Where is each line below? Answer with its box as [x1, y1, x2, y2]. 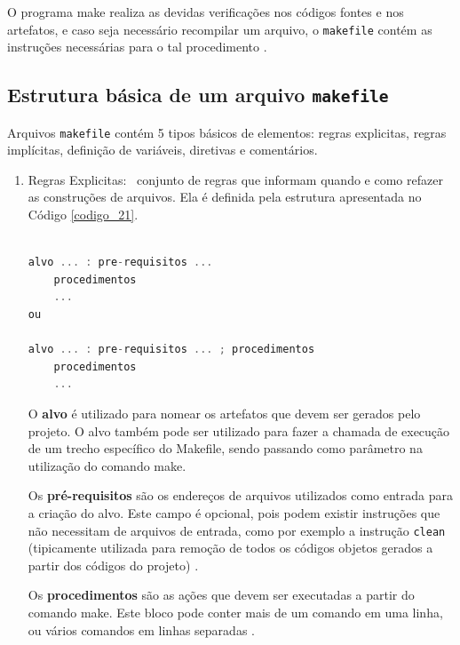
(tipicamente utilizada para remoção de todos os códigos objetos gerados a [28, 538, 433, 557]
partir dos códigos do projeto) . [28, 555, 199, 574]
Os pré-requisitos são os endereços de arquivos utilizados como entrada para [28, 486, 454, 505]
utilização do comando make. [28, 456, 186, 474]
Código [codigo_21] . [28, 205, 139, 224]
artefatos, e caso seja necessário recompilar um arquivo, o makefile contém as [7, 20, 432, 38]
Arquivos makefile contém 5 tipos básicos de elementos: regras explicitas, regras [7, 123, 447, 141]
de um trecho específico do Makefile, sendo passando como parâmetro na [28, 439, 423, 458]
